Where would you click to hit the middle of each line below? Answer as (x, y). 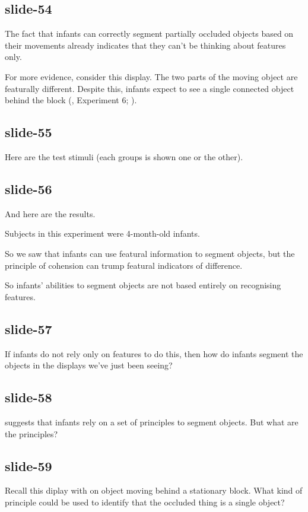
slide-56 (28, 188)
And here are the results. (50, 213)
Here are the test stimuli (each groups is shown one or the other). (124, 156)
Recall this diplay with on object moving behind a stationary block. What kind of (154, 490)
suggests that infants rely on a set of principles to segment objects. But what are (152, 422)
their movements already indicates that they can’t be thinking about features (145, 45)
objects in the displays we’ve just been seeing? (89, 365)
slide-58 (28, 397)
